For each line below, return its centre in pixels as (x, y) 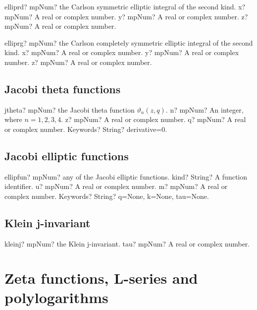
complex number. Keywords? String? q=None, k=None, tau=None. (107, 196)
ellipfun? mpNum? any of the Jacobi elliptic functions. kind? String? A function (126, 176)
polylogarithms (56, 297)
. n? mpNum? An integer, (205, 109)
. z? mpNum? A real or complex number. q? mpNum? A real (154, 119)
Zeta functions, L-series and (101, 278)
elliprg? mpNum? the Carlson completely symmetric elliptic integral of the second (129, 42)
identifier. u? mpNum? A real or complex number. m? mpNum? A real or (116, 186)
